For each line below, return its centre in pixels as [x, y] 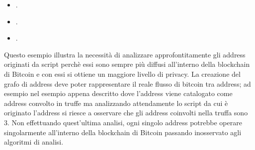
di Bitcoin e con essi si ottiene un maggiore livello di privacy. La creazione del [122, 74]
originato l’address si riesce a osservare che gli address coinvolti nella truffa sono [126, 113]
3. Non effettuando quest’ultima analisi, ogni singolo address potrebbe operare [123, 122]
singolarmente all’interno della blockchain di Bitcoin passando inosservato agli [123, 132]
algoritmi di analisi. [34, 142]
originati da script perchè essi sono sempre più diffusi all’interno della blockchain [127, 64]
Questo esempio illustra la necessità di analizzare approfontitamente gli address [125, 54]
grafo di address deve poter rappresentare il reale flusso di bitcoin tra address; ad [127, 83]
